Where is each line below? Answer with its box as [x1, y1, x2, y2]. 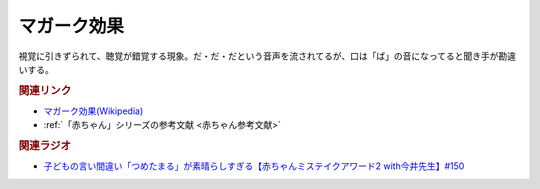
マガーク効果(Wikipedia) [43, 105, 144, 117]
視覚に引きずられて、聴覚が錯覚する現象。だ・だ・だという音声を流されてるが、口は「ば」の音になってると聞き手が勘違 [18, 50, 517, 62]
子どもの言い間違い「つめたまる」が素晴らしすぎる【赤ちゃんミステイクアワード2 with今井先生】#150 [43, 160, 465, 172]
